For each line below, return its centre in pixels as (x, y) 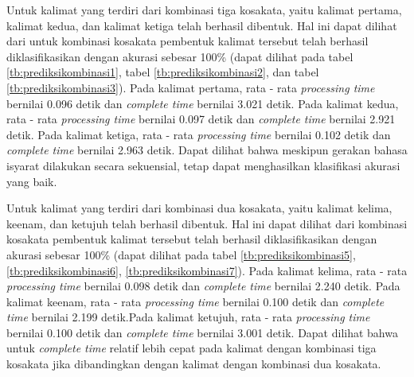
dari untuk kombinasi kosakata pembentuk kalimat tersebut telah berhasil (187, 41)
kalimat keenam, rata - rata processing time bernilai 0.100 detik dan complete (195, 301)
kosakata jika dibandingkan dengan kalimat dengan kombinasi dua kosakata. (194, 364)
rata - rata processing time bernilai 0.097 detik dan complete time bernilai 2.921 (201, 119)
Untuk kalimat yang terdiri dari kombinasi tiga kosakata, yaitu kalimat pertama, (204, 10)
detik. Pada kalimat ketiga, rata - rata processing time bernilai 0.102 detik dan (199, 134)
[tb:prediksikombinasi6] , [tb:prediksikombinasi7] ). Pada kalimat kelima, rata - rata (207, 270)
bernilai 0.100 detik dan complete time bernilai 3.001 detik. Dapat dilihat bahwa (202, 332)
